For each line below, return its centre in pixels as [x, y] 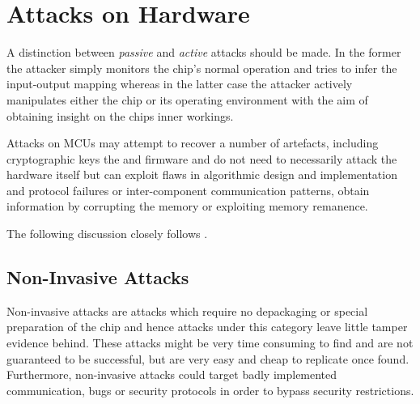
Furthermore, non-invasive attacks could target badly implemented [172, 374]
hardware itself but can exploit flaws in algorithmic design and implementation [202, 174]
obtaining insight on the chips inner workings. [120, 115]
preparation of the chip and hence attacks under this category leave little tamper [207, 327]
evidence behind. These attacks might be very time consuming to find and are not [210, 343]
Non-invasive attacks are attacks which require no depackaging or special [187, 310]
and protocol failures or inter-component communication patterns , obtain [188, 190]
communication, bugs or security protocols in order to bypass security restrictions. [210, 390]
